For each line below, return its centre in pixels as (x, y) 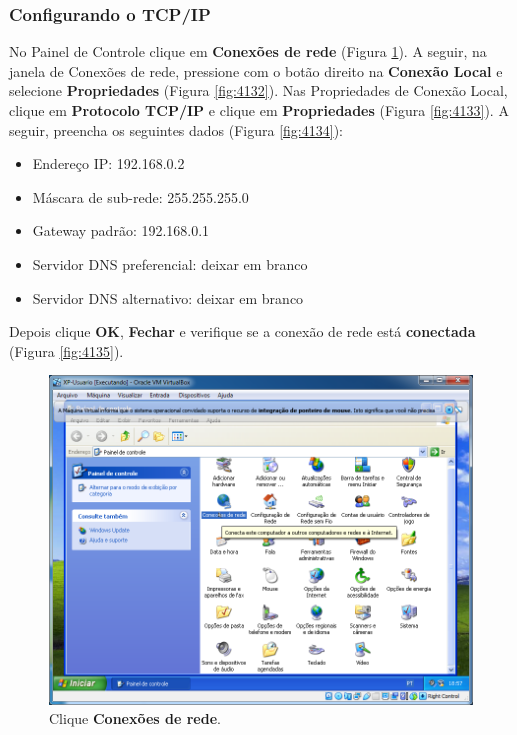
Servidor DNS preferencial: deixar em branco (170, 263)
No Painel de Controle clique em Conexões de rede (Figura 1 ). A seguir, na (248, 51)
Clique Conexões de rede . (135, 718)
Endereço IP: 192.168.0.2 (108, 163)
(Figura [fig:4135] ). (66, 350)
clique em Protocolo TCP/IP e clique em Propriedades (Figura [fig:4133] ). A (259, 110)
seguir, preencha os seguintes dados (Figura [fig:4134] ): (176, 129)
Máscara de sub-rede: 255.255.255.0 (140, 196)
